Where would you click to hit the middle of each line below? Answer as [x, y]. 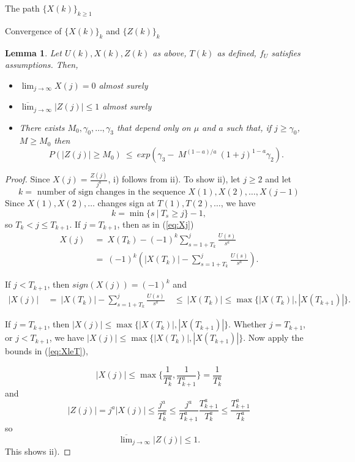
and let [278, 179]
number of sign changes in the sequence [111, 192]
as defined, [237, 52]
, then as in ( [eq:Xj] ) [155, 224]
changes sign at [126, 203]
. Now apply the [273, 337]
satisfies [286, 52]
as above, [170, 52]
